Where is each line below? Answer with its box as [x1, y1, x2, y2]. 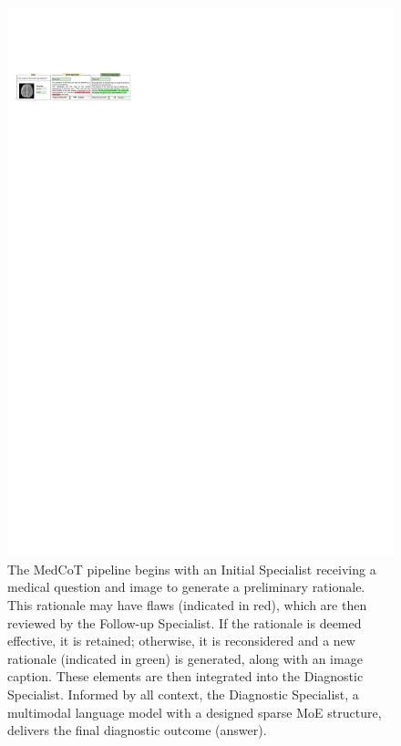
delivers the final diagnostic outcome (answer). [7, 720, 267, 740]
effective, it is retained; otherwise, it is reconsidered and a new [7, 631, 355, 650]
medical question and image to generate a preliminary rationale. [7, 577, 365, 596]
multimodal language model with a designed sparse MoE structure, [7, 702, 382, 721]
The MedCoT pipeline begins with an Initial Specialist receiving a [7, 559, 376, 578]
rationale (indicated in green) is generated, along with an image [7, 648, 363, 668]
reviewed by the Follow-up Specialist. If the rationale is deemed [7, 613, 362, 632]
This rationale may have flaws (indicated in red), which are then [7, 595, 367, 614]
